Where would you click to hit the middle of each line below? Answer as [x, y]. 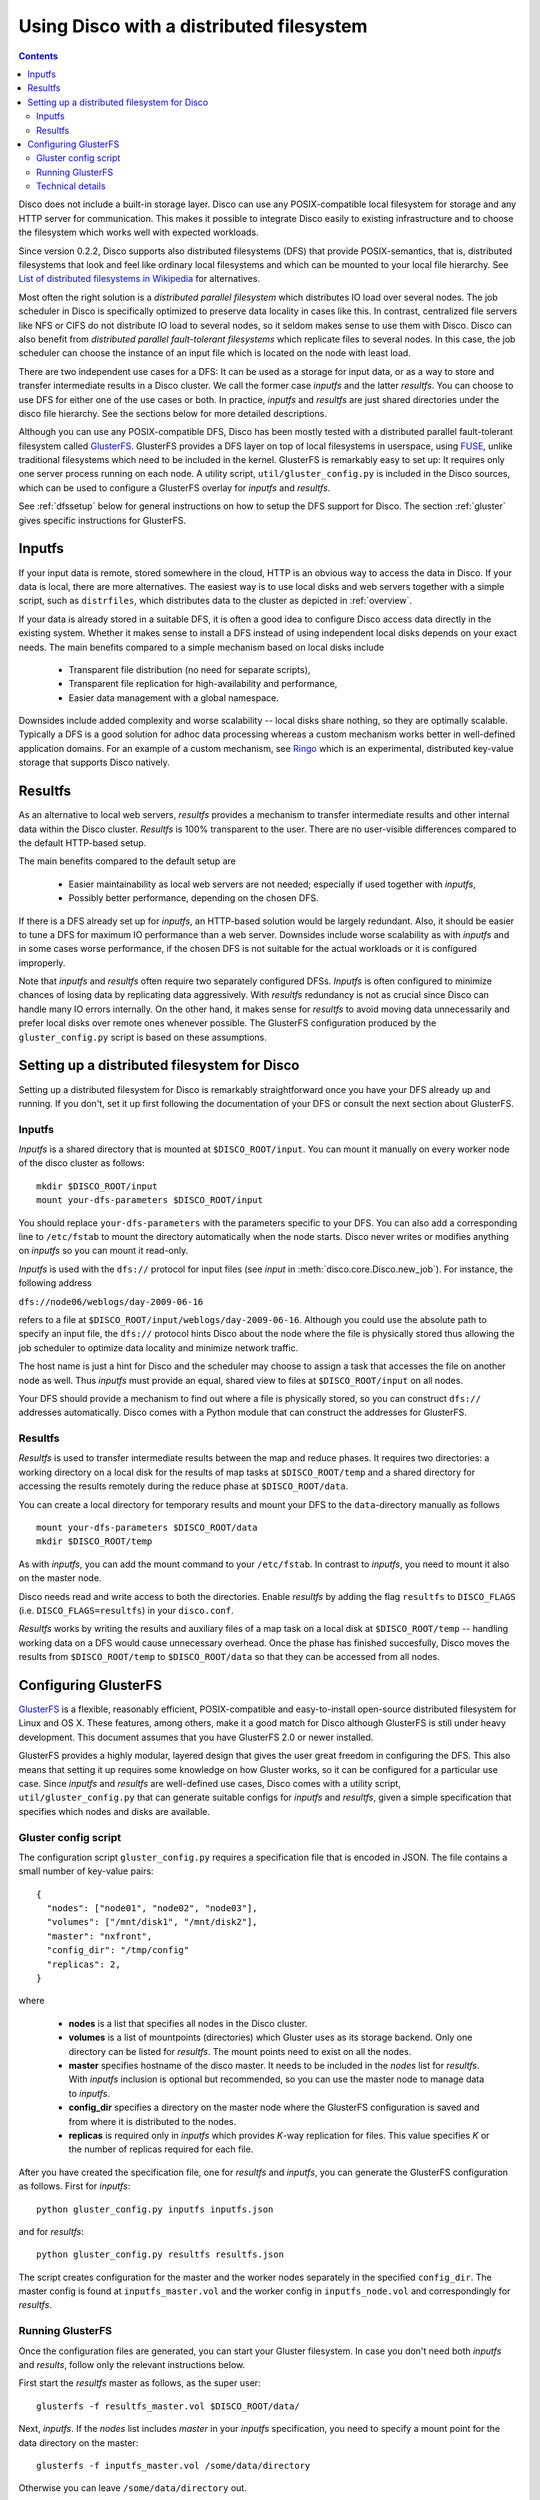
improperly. [42, 962]
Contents [38, 56]
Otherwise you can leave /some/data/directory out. [132, 2488]
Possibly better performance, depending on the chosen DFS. [193, 898]
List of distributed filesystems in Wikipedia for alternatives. [139, 279]
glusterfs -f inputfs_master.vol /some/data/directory [173, 2465]
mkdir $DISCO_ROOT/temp [94, 1541]
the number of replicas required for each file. [161, 2149]
